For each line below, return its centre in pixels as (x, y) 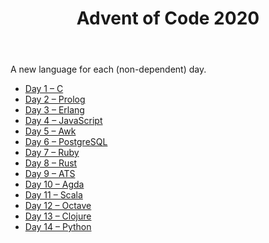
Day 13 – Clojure (58, 216)
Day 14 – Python (58, 227)
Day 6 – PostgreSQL (66, 142)
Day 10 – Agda (54, 184)
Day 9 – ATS (50, 174)
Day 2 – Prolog (55, 99)
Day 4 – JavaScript (63, 121)
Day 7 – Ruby (52, 153)
